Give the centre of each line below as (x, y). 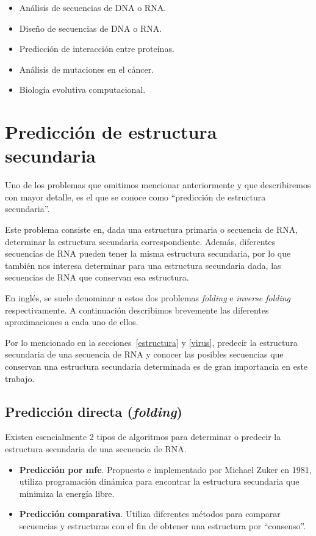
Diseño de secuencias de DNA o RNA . (91, 28)
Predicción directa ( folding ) (94, 411)
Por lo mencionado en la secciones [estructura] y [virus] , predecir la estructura (151, 342)
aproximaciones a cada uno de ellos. (72, 322)
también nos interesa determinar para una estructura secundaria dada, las (143, 265)
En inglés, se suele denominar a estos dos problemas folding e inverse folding (148, 298)
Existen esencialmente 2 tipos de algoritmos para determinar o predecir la (143, 437)
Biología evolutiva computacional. (82, 90)
